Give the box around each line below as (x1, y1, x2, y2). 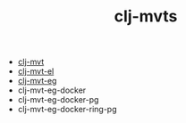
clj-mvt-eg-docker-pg (17, 94, 99, 105)
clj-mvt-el (17, 66, 55, 77)
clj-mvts (114, 6, 178, 27)
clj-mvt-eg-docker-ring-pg (17, 104, 117, 115)
